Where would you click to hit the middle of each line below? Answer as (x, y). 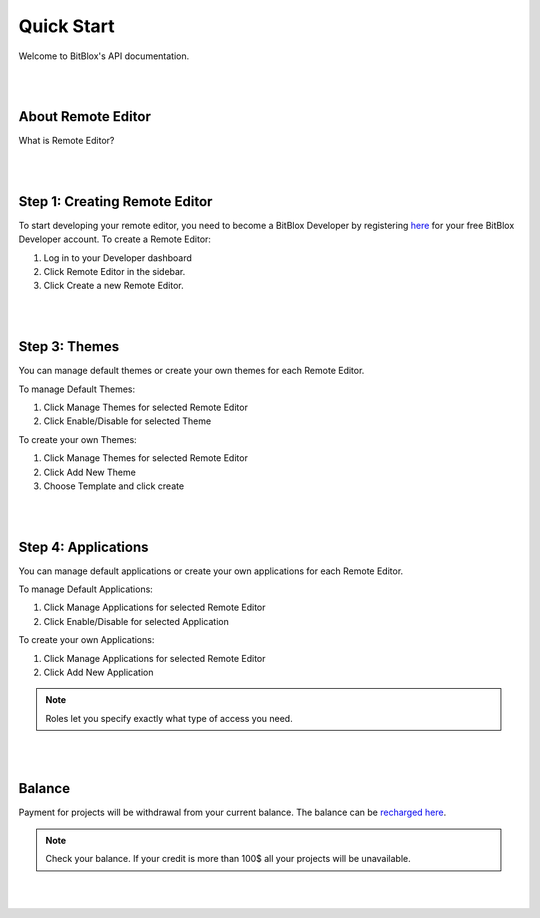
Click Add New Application (98, 672)
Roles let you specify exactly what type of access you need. (169, 718)
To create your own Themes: (77, 439)
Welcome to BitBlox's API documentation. (104, 56)
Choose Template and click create (114, 486)
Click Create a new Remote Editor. (113, 286)
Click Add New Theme (90, 472)
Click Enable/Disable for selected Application (136, 621)
